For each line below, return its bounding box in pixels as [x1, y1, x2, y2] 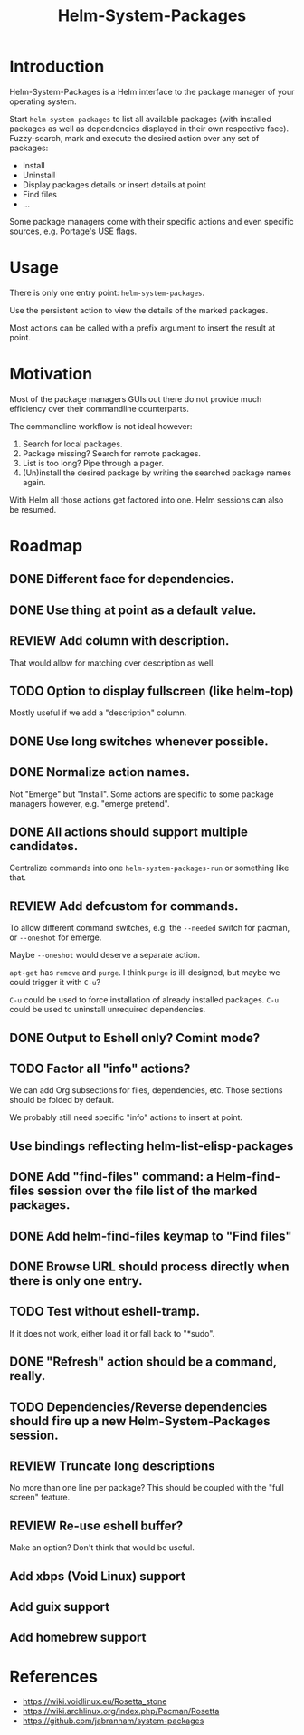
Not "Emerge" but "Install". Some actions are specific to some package [9, 789, 274, 800]
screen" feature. [9, 1491, 71, 1503]
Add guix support [9, 1599, 110, 1615]
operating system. [9, 96, 77, 107]
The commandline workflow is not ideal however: [9, 420, 193, 431]
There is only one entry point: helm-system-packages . [9, 287, 205, 298]
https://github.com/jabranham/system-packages [22, 1715, 204, 1726]
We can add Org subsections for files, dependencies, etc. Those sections [9, 1085, 283, 1096]
